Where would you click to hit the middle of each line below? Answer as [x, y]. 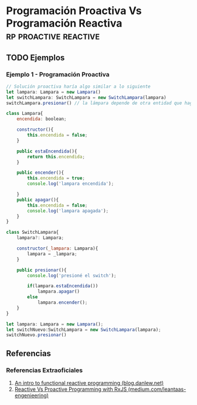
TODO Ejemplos [35, 57]
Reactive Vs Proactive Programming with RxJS [71, 389]
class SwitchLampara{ [33, 233]
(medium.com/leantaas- [157, 389]
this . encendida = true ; [56, 178]
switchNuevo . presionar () [36, 335]
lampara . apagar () [59, 292]
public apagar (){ [38, 200]
